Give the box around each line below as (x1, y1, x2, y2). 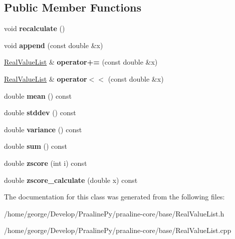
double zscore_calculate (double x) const (4, 174, 138, 185)
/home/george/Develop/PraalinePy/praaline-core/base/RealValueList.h (4, 208, 224, 218)
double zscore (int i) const (4, 157, 87, 168)
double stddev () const (4, 107, 76, 118)
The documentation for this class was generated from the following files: (4, 191, 225, 202)
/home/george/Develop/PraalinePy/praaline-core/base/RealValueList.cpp (4, 225, 231, 235)
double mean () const (4, 90, 72, 101)
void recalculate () (4, 23, 65, 34)
